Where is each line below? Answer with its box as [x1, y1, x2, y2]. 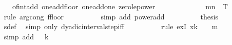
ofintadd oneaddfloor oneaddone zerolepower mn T [12, 1, 228, 11]
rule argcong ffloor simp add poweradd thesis [4, 11, 218, 21]
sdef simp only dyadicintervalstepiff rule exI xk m [4, 21, 218, 32]
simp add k [4, 31, 49, 41]
